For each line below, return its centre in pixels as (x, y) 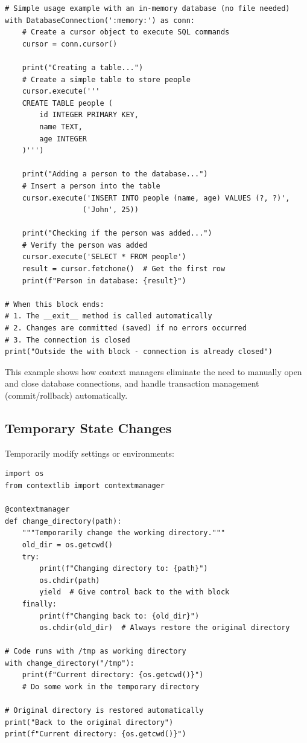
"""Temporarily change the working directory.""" (124, 533)
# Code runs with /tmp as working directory (96, 651)
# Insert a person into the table (91, 186)
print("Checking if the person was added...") (117, 233)
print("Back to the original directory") (89, 722)
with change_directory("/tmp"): (70, 663)
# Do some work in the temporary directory (111, 687)
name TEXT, (61, 127)
